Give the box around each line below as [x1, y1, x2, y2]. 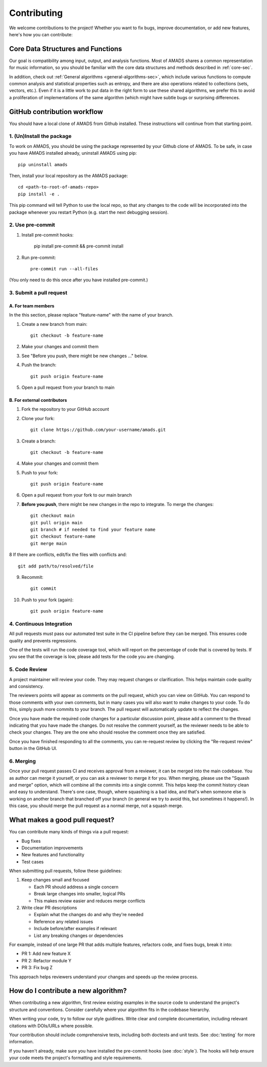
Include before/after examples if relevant [34, 926, 117, 932]
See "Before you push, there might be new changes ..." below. [21, 353, 148, 359]
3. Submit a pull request [9, 289, 68, 296]
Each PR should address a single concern [34, 883, 119, 890]
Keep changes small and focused [21, 877, 89, 883]
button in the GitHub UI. [9, 746, 57, 752]
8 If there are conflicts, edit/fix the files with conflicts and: [9, 552, 127, 558]
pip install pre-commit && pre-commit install [34, 243, 124, 249]
